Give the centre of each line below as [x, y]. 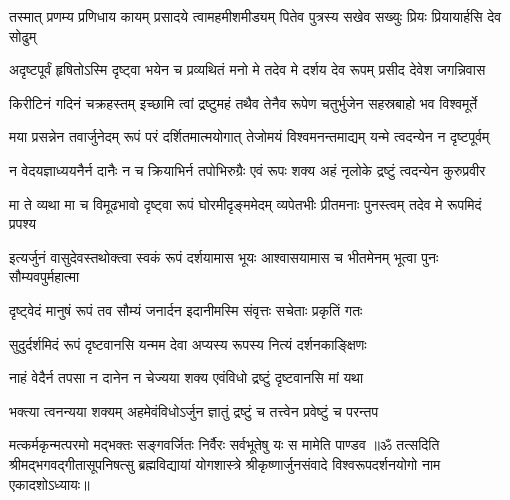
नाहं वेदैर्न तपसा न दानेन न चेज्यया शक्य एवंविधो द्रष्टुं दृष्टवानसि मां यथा [186, 377]
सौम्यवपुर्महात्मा [44, 276]
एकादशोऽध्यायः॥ [49, 483]
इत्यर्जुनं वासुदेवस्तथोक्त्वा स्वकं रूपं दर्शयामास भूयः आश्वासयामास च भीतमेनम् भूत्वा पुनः [224, 256]
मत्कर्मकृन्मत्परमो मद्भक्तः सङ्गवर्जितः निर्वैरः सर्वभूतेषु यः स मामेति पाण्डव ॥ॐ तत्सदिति [224, 444]
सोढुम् [23, 35]
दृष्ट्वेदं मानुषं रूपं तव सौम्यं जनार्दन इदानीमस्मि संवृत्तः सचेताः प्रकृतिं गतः [186, 309]
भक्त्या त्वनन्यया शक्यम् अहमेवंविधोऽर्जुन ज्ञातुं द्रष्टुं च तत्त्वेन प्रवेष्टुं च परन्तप [194, 410]
